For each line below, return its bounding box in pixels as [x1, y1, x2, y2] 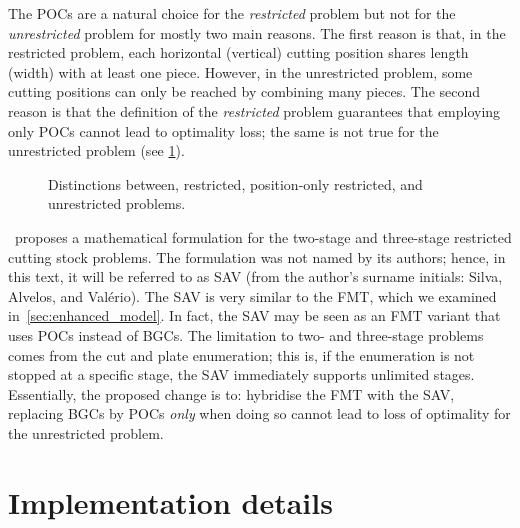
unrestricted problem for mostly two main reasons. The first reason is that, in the [8, 22, 506, 43]
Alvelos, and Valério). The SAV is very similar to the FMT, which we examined [8, 285, 497, 306]
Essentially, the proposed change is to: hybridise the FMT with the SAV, [8, 383, 455, 404]
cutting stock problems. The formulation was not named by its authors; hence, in [8, 246, 506, 267]
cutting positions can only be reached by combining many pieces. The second [8, 81, 481, 102]
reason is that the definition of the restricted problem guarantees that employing [8, 100, 501, 121]
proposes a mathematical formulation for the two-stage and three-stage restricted [14, 226, 512, 247]
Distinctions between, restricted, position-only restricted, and [48, 173, 423, 194]
